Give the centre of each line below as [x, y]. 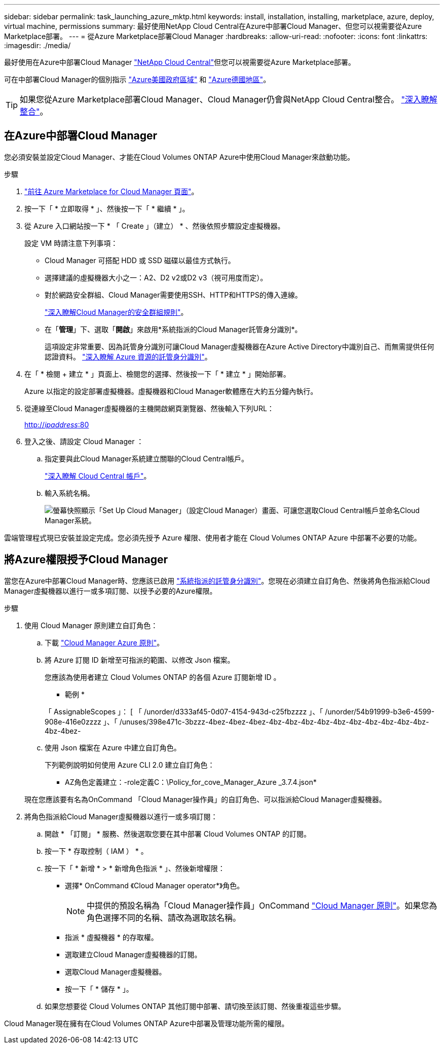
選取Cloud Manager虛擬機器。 [116, 971]
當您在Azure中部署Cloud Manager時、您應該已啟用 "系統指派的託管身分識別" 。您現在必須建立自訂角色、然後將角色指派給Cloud [217, 581]
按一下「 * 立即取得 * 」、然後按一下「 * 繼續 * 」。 [107, 208]
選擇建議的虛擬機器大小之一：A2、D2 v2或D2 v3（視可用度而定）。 [156, 277]
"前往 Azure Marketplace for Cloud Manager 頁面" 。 [112, 191]
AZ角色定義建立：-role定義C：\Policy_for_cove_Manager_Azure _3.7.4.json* [191, 782]
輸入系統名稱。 [69, 493]
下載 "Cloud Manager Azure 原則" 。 [104, 642]
